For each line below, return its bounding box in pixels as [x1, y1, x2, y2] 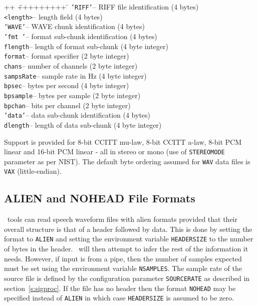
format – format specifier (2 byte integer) [4, 51, 129, 61]
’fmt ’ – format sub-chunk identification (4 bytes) [4, 31, 157, 41]
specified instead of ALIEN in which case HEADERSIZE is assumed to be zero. [4, 292, 234, 303]
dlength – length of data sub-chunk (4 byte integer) [4, 119, 162, 130]
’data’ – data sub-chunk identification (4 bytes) [4, 110, 151, 120]
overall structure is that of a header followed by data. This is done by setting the [4, 223, 252, 234]
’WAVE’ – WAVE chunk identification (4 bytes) [4, 21, 145, 32]
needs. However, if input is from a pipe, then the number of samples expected [4, 253, 242, 263]
